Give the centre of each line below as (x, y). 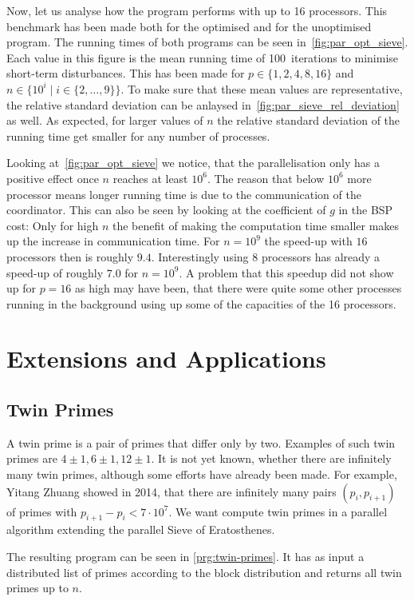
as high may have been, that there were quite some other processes (239, 288)
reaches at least (150, 178)
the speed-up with (308, 241)
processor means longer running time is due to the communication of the (184, 194)
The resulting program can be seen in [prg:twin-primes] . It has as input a (185, 557)
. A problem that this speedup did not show (286, 272)
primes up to (37, 588)
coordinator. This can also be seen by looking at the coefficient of (166, 210)
